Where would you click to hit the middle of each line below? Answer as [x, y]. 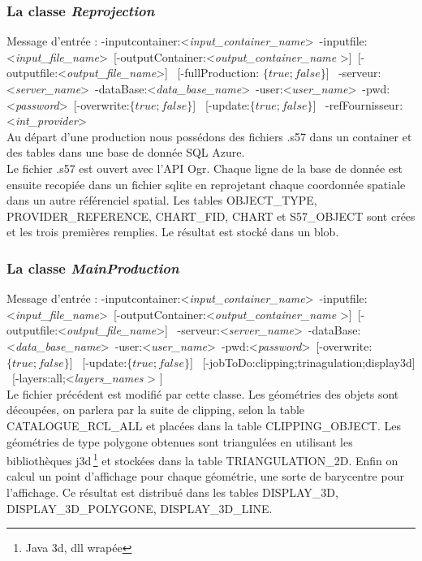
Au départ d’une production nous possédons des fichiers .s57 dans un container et [209, 136]
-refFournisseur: [364, 104]
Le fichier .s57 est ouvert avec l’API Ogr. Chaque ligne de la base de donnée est [205, 168]
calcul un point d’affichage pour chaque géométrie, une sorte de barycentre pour [205, 476]
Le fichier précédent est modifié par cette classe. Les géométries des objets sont [203, 393]
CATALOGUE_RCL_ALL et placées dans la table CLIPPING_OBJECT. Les [204, 425]
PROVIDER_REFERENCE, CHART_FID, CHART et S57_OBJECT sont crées [211, 216]
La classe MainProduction [93, 268]
